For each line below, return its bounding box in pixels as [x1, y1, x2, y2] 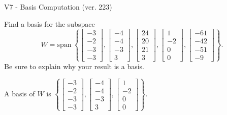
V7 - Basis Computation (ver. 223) [4, 2, 112, 12]
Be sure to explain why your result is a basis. [4, 61, 145, 71]
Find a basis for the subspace [4, 18, 95, 29]
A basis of [4, 88, 35, 99]
